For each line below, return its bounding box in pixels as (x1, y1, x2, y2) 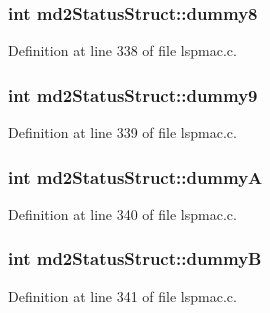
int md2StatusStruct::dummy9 (8, 82, 258, 107)
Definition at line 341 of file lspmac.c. (8, 285, 237, 306)
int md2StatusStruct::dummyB (8, 246, 262, 271)
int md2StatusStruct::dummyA (8, 164, 263, 189)
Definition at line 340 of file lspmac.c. (8, 203, 237, 224)
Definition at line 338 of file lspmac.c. (8, 40, 237, 61)
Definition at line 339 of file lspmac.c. (8, 122, 237, 143)
